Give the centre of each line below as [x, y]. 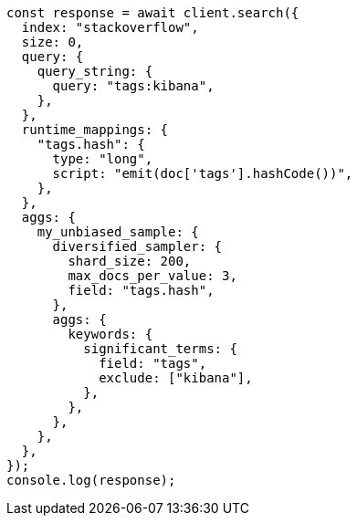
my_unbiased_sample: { [118, 232]
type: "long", [103, 159]
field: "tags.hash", [141, 290]
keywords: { [110, 334]
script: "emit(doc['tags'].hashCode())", [203, 173]
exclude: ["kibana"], [176, 378]
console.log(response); [91, 480]
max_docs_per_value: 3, [152, 276]
